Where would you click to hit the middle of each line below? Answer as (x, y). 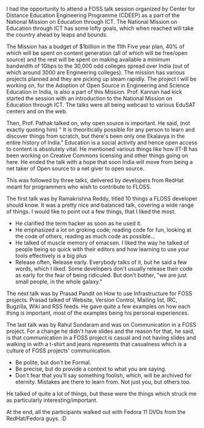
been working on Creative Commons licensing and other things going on (97, 155)
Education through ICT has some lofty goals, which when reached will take (100, 28)
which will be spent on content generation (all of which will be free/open (97, 53)
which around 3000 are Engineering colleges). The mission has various (96, 72)
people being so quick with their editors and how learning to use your (102, 249)
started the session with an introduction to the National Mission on (90, 98)
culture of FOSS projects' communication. (59, 351)
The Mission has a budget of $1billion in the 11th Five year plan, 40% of (95, 46)
